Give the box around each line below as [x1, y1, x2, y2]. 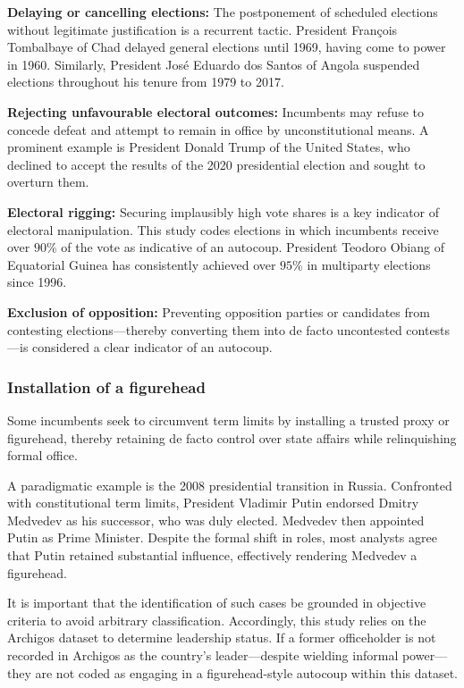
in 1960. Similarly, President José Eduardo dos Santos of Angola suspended [7, 55, 420, 73]
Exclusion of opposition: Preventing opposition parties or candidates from [7, 302, 430, 321]
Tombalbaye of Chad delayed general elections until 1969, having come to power [7, 38, 446, 56]
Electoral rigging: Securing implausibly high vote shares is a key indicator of [7, 202, 440, 221]
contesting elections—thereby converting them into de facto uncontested [7, 320, 402, 339]
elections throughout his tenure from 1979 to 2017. [7, 72, 284, 91]
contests [406, 320, 451, 339]
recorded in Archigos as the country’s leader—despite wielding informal [7, 646, 399, 665]
